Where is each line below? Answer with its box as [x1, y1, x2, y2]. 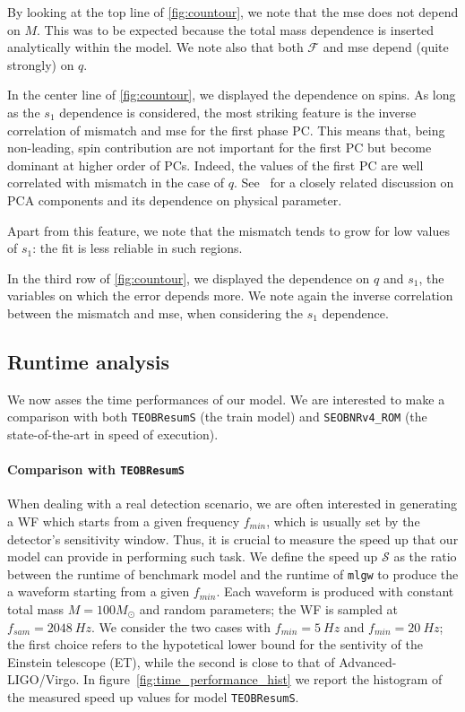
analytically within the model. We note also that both [7, 38, 304, 56]
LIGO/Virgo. [7, 670, 80, 689]
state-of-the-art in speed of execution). [7, 424, 219, 443]
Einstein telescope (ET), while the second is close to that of [7, 652, 335, 671]
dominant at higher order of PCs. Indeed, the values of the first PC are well [7, 155, 424, 174]
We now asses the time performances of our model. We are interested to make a [7, 389, 445, 408]
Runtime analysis [7, 347, 170, 375]
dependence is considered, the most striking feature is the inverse [59, 102, 417, 121]
